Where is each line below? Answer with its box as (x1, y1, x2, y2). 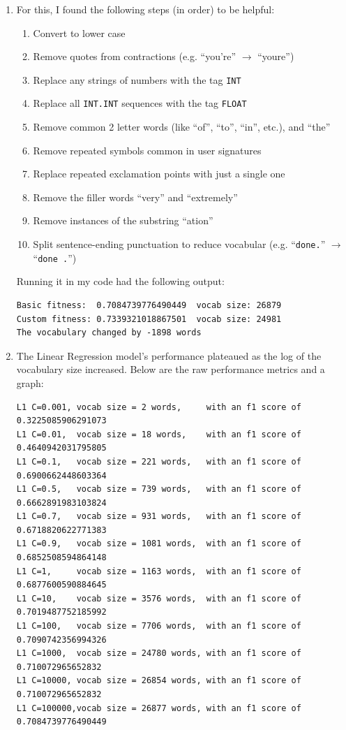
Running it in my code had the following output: (16, 274, 225, 289)
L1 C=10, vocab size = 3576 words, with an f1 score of (16, 593, 301, 604)
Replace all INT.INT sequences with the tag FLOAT (33, 96, 247, 110)
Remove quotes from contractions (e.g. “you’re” (33, 49, 236, 64)
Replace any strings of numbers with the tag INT (33, 72, 241, 87)
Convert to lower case (33, 25, 126, 40)
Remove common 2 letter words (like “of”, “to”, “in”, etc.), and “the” (33, 119, 331, 134)
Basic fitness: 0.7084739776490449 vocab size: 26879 (16, 300, 282, 310)
